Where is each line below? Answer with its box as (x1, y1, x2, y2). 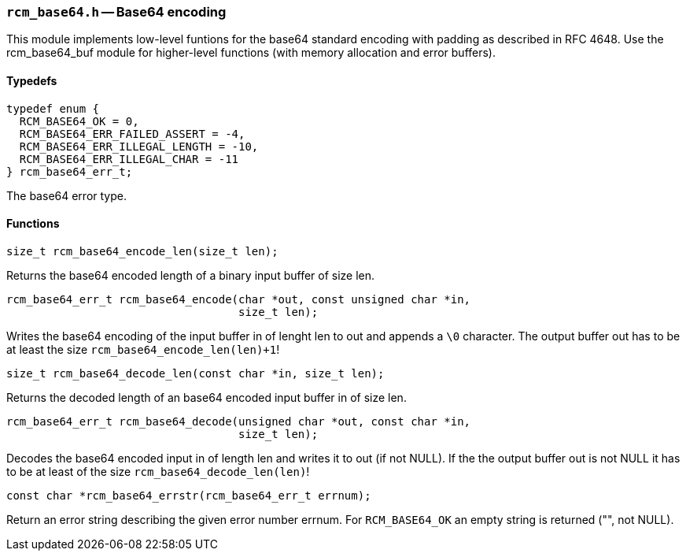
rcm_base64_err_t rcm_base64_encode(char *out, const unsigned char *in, (6, 292, 471, 306)
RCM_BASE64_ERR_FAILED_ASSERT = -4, (19, 127, 245, 140)
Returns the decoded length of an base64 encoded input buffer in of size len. (6, 390, 407, 404)
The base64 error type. (6, 188, 127, 202)
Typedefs (6, 73, 57, 87)
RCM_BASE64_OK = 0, (19, 114, 139, 128)
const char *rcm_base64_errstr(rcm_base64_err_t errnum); (6, 488, 371, 502)
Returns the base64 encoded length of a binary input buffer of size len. (6, 268, 375, 282)
